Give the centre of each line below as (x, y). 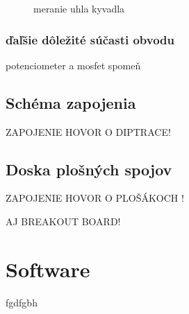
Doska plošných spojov (89, 169)
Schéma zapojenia (71, 102)
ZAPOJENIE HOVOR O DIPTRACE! (88, 131)
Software (48, 269)
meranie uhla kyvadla (79, 8)
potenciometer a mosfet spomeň (73, 65)
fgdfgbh (22, 302)
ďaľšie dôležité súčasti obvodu (90, 39)
